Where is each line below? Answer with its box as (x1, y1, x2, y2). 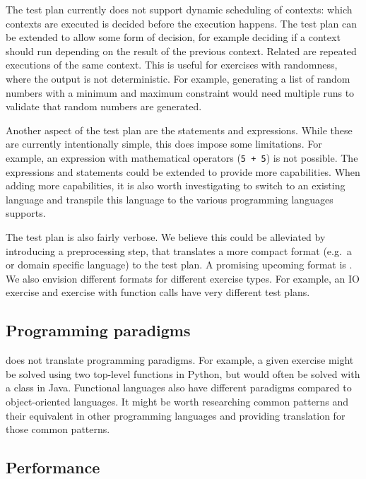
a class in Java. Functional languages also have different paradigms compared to (6, 380, 352, 395)
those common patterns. (6, 422, 110, 437)
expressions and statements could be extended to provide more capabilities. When (6, 164, 360, 179)
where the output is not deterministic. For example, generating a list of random (6, 71, 350, 85)
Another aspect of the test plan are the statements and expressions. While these (6, 122, 353, 137)
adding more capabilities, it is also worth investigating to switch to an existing (6, 178, 346, 193)
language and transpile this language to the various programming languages (6, 191, 333, 206)
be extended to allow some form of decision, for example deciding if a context (6, 30, 341, 45)
